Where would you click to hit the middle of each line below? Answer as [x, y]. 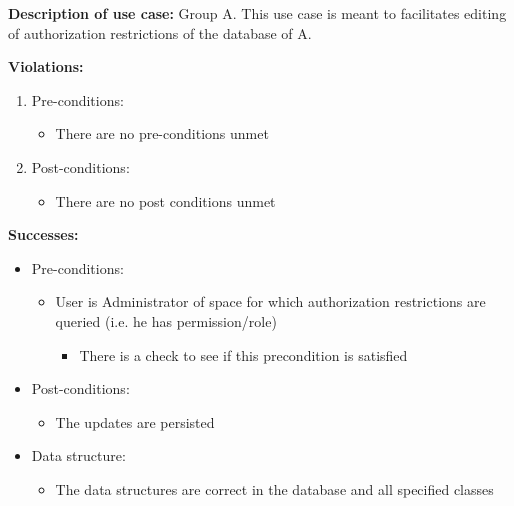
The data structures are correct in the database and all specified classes [274, 488]
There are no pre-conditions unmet [162, 133]
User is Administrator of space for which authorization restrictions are [270, 301]
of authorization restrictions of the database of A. [160, 32]
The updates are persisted [135, 421]
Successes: [43, 234]
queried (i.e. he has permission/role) [166, 320]
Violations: [46, 66]
